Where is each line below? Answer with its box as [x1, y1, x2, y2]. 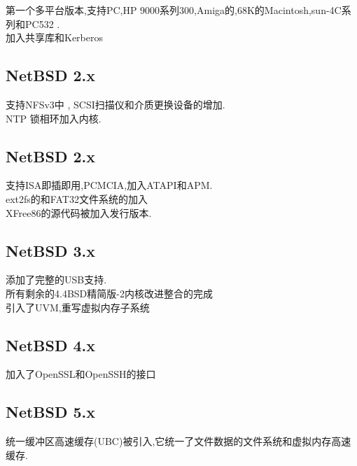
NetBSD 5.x [6, 401, 96, 423]
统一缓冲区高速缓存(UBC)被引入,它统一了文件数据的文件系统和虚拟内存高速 [6, 434, 351, 449]
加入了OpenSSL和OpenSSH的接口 [6, 367, 156, 381]
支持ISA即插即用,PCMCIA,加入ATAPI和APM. [6, 178, 213, 192]
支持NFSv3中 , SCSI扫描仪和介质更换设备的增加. [6, 97, 225, 111]
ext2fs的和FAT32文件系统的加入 [6, 191, 148, 206]
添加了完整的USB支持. [6, 272, 107, 287]
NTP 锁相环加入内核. [6, 111, 101, 125]
